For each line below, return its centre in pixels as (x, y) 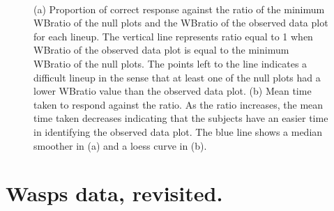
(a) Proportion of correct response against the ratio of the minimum (179, 9)
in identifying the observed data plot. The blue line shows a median (178, 131)
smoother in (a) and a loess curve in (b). (120, 145)
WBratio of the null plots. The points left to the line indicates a (170, 63)
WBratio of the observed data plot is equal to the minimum (161, 50)
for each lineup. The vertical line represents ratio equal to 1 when (173, 36)
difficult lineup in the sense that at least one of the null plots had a (177, 77)
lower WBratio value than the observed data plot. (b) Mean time (173, 91)
